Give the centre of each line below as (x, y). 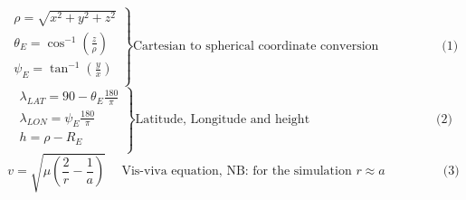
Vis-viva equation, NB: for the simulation (237, 171)
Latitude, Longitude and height (223, 119)
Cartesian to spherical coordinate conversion (256, 47)
